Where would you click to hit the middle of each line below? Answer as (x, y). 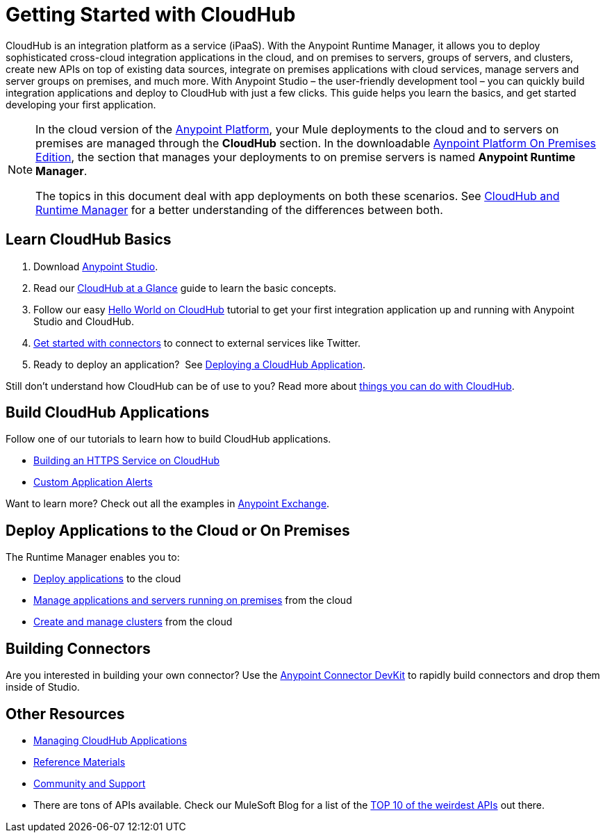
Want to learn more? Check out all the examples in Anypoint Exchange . (168, 504)
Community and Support (90, 783)
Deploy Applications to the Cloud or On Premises (178, 530)
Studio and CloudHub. (84, 321)
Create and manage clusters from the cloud (133, 622)
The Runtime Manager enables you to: (93, 557)
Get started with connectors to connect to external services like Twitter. (197, 343)
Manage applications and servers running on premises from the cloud (193, 600)
